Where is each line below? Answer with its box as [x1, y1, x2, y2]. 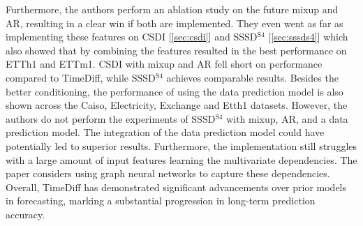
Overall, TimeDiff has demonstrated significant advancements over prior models [6, 179, 347, 194]
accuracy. [6, 206, 45, 221]
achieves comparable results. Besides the [166, 70, 339, 84]
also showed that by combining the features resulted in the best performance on [6, 43, 347, 57]
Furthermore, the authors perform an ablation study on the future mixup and [6, 2, 339, 16]
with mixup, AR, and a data [226, 111, 348, 126]
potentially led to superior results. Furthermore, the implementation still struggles [6, 138, 357, 153]
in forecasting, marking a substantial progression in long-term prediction [6, 193, 316, 208]
